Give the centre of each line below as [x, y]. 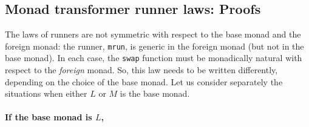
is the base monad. [155, 93]
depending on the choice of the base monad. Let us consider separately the [144, 81]
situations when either [46, 93]
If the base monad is [49, 117]
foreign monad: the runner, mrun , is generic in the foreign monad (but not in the [154, 46]
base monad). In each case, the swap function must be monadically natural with [154, 58]
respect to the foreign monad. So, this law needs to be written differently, [141, 70]
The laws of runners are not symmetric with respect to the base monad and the [153, 34]
